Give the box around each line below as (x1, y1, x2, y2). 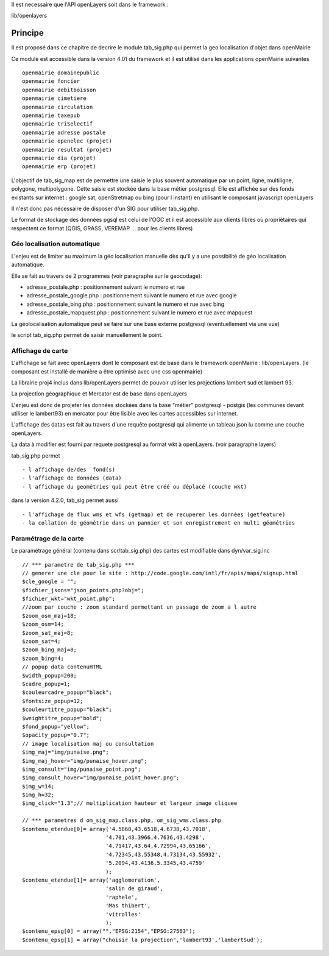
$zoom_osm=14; (22, 621, 64, 628)
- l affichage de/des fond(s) (22, 466, 116, 473)
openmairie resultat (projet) (22, 146, 113, 153)
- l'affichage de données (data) (22, 475, 122, 481)
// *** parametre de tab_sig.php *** (22, 561, 135, 568)
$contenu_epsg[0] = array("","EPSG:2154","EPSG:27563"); (22, 928, 196, 935)
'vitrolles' (105, 911, 141, 918)
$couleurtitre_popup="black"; (22, 706, 113, 713)
